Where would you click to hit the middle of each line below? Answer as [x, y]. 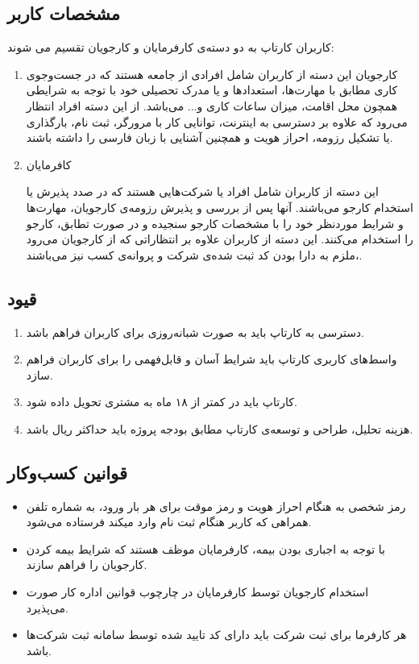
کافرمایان [49, 164]
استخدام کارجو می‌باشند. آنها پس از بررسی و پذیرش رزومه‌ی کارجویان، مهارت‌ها [220, 207]
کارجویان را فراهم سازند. [87, 564]
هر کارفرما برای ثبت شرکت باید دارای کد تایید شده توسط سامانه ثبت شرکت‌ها [216, 635]
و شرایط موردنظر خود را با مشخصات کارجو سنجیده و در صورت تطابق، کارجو [215, 223]
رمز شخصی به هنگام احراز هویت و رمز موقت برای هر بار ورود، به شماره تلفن [216, 506]
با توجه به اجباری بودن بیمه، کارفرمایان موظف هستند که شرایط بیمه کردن [205, 548]
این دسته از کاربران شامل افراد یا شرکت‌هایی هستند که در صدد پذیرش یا [202, 191]
